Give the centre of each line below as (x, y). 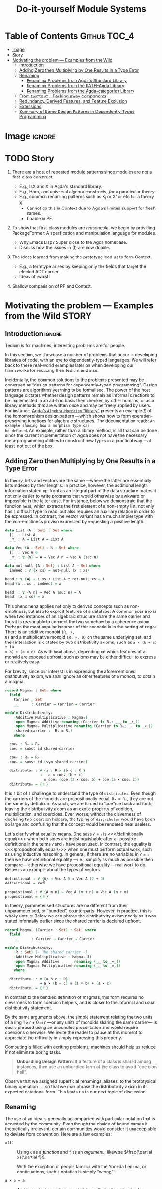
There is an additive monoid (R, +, (40, 632)
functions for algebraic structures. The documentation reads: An (91, 421)
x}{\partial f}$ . (31, 1157)
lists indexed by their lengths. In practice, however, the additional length (77, 485)
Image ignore (30, 136)
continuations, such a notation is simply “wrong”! (66, 1172)
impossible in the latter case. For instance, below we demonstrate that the (79, 501)
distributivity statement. (29, 1008)
